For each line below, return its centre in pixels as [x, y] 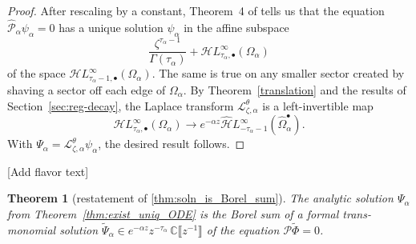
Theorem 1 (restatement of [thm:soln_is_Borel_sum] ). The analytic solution [200, 198]
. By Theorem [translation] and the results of [295, 90]
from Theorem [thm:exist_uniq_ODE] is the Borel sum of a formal [173, 214]
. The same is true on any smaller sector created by [278, 73]
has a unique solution [111, 27]
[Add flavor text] [48, 171]
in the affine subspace [236, 27]
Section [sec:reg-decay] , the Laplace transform [121, 105]
